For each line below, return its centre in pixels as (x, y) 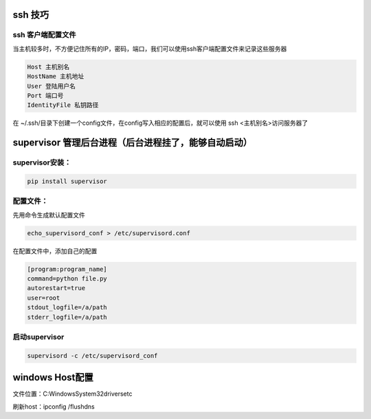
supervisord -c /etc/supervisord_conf (92, 356)
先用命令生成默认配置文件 (49, 215)
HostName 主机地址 (56, 76)
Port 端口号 (45, 95)
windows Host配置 (53, 378)
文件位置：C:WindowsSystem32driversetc (72, 394)
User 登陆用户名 (51, 86)
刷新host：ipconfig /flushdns (54, 406)
